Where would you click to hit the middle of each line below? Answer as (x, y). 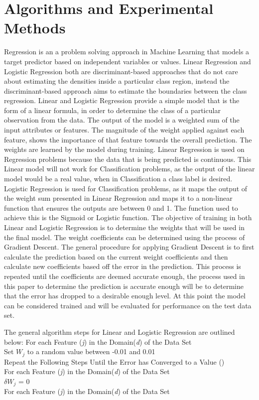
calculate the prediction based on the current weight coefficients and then (116, 256)
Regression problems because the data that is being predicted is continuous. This (128, 159)
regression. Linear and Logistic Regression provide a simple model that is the (122, 100)
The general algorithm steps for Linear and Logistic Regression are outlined (120, 332)
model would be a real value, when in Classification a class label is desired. (118, 179)
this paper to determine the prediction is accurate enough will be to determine (124, 286)
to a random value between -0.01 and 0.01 (91, 351)
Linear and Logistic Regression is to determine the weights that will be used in (124, 227)
